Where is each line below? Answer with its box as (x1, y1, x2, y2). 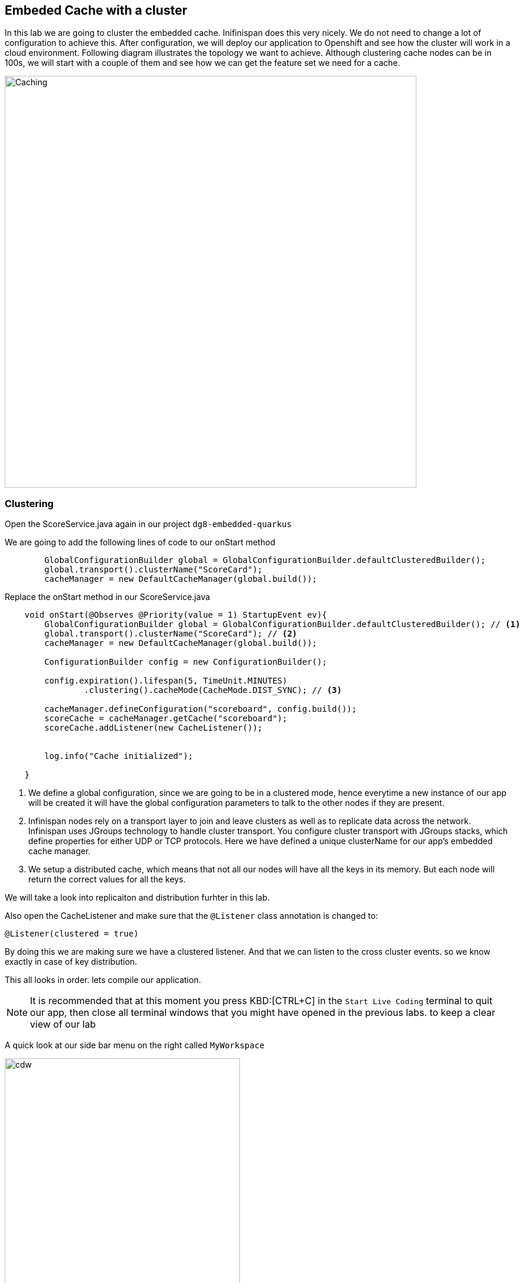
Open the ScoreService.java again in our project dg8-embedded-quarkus (5, 519, 292, 529)
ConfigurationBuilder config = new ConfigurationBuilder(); (44, 657, 327, 667)
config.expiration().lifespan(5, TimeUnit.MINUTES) (44, 676, 288, 686)
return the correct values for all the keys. (28, 874, 186, 885)
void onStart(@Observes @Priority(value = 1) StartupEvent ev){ (24, 610, 327, 620)
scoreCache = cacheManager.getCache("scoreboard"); (44, 714, 288, 724)
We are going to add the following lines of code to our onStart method (5, 537, 275, 548)
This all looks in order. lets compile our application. (5, 975, 201, 985)
